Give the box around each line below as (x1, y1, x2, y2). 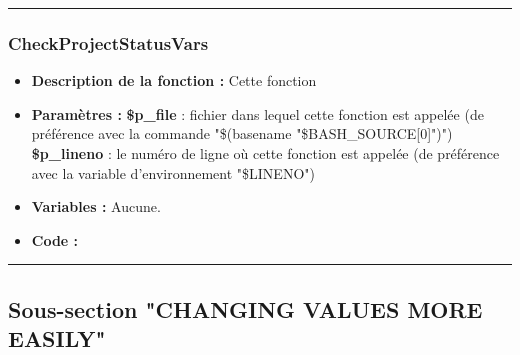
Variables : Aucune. (31, 196, 161, 217)
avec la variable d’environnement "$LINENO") (31, 162, 315, 183)
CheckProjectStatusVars (8, 30, 209, 55)
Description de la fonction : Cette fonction (31, 70, 317, 91)
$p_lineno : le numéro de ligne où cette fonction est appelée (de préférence (31, 143, 500, 163)
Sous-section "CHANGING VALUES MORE (8, 293, 483, 324)
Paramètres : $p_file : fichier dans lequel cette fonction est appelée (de (31, 103, 484, 124)
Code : (31, 229, 79, 250)
